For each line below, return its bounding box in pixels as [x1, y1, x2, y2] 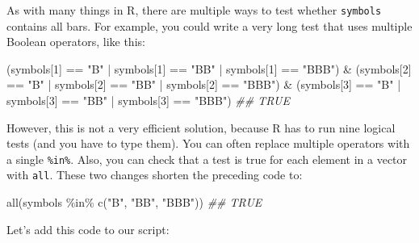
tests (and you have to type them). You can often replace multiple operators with [6, 135, 410, 152]
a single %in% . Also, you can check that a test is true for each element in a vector [6, 150, 408, 167]
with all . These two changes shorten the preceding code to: [6, 166, 303, 183]
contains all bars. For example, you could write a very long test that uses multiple [6, 17, 413, 34]
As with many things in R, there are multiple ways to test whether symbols [6, 2, 382, 18]
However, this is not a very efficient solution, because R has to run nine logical [6, 119, 396, 136]
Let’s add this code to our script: [6, 220, 170, 237]
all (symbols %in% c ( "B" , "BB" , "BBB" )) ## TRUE [6, 194, 262, 211]
